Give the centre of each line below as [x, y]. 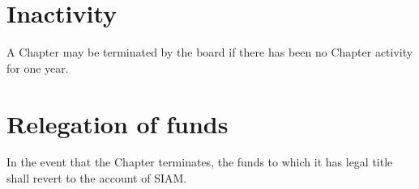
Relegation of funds [118, 123]
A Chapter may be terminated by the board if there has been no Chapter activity [210, 52]
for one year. [38, 67]
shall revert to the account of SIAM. [97, 178]
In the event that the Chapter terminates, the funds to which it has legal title [200, 162]
